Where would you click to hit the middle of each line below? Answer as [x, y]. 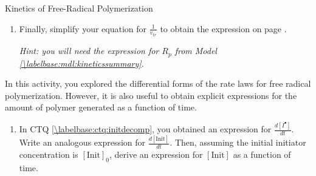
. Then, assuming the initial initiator [238, 142]
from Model [196, 51]
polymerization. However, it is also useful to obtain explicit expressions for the [151, 95]
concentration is [49, 154]
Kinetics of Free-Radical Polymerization [79, 8]
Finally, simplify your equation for [83, 28]
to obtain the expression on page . [223, 28]
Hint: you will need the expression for [89, 51]
